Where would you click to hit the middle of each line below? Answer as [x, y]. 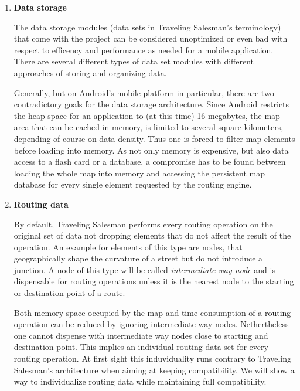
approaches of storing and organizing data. [90, 72]
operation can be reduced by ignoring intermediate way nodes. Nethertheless [151, 324]
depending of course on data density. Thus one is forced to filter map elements [154, 138]
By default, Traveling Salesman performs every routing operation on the [143, 224]
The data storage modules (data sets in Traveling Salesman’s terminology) [147, 27]
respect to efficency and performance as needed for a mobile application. [144, 50]
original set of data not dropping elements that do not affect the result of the [152, 235]
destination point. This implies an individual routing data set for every [141, 347]
